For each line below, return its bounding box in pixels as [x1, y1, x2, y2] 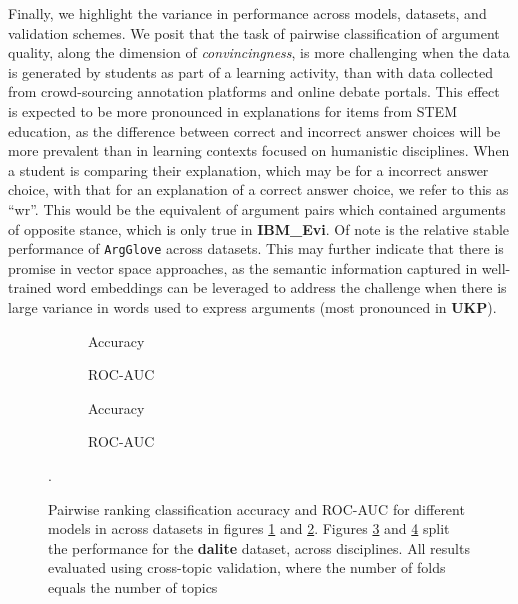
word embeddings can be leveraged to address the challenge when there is [56, 277, 507, 298]
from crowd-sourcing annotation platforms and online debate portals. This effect [8, 81, 500, 102]
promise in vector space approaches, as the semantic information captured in [8, 257, 478, 278]
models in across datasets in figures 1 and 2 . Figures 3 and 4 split [48, 518, 450, 539]
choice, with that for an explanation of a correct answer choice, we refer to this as [8, 179, 509, 200]
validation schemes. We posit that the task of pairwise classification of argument [8, 22, 500, 43]
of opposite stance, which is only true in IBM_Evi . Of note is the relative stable [8, 218, 510, 239]
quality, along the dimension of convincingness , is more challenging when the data [8, 42, 510, 63]
